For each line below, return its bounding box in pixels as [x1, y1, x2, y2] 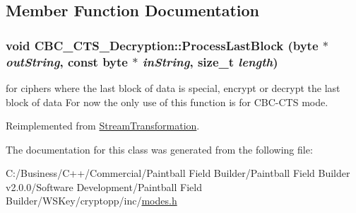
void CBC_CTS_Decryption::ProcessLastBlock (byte [6, 36, 319, 54]
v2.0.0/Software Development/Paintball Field [6, 179, 202, 194]
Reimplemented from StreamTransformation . [6, 118, 200, 133]
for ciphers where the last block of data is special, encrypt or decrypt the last [6, 80, 340, 95]
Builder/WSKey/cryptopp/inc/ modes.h [6, 193, 177, 208]
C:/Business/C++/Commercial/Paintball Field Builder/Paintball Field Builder [6, 166, 350, 180]
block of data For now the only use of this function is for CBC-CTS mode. [6, 94, 328, 109]
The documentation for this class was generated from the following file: [6, 142, 313, 156]
